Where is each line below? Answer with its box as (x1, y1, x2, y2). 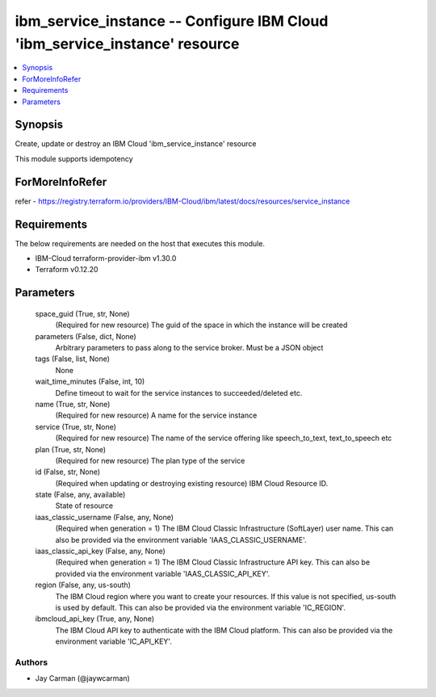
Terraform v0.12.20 (35, 265, 99, 275)
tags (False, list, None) (35, 354, 111, 363)
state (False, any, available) (35, 489, 126, 500)
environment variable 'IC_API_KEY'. (55, 636, 173, 646)
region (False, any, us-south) (35, 580, 131, 590)
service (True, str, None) (35, 422, 117, 431)
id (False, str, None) (35, 467, 101, 477)
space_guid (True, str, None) (35, 309, 130, 318)
